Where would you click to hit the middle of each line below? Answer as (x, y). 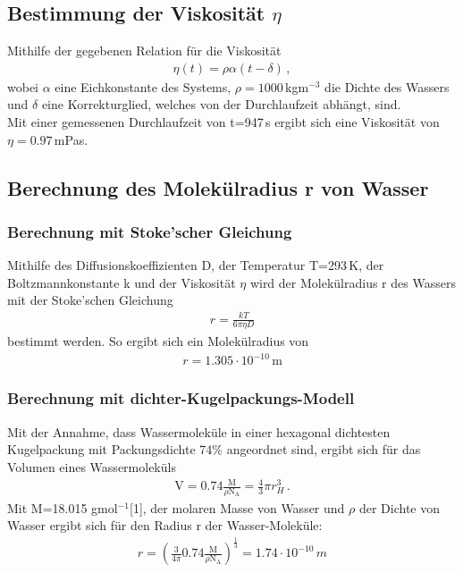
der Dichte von (400, 507)
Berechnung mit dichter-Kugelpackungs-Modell (181, 398)
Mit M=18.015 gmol (63, 507)
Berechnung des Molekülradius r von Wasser (218, 187)
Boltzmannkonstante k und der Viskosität (122, 282)
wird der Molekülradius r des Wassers (353, 282)
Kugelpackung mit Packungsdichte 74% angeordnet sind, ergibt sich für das (214, 449)
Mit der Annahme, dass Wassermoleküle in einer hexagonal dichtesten (199, 431)
